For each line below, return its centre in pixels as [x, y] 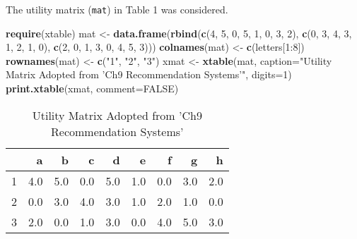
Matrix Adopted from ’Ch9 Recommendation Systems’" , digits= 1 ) [149, 74]
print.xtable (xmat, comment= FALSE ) [92, 88]
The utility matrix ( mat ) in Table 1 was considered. [117, 9]
